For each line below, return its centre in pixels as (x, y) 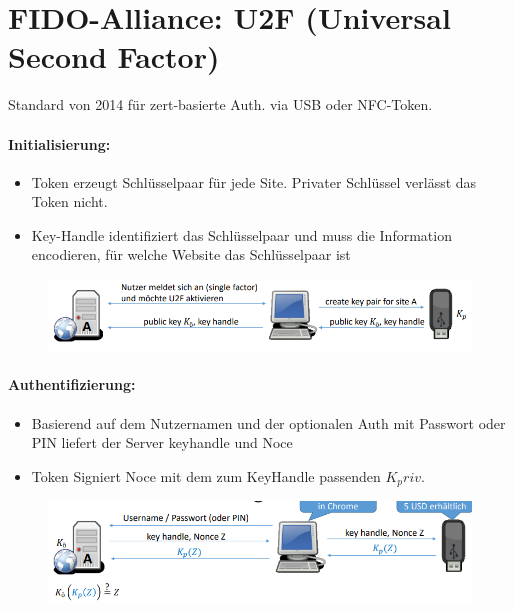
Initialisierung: (59, 143)
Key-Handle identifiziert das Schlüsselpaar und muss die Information (241, 234)
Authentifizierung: (72, 384)
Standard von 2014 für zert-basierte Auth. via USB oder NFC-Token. (220, 104)
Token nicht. (69, 201)
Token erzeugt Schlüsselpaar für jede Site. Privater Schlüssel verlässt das (254, 181)
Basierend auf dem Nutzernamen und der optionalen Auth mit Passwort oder (268, 422)
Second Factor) (114, 56)
